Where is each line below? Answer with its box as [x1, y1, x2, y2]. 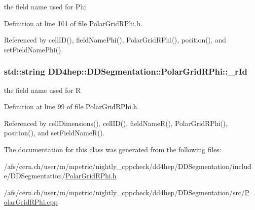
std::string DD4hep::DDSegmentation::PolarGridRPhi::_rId [4, 65, 248, 78]
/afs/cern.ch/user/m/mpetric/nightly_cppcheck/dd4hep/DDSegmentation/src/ [4, 187, 245, 197]
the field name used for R [4, 84, 81, 95]
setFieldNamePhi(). [4, 44, 63, 54]
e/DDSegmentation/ [4, 170, 66, 181]
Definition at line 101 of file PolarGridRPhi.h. [4, 18, 143, 28]
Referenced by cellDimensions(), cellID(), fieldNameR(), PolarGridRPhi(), [4, 118, 228, 128]
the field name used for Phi [4, 1, 86, 11]
